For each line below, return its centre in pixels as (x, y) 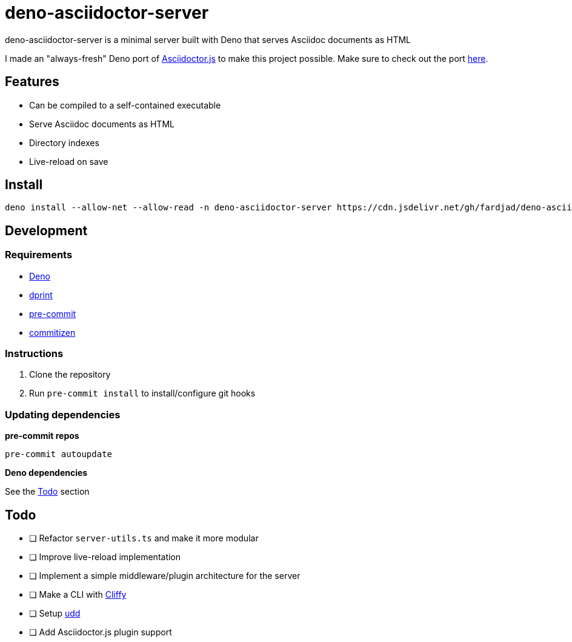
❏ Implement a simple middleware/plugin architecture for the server (165, 576)
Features (32, 82)
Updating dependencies (63, 414)
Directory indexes (64, 142)
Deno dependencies (46, 473)
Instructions (34, 354)
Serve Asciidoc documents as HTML (102, 124)
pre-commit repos (42, 436)
